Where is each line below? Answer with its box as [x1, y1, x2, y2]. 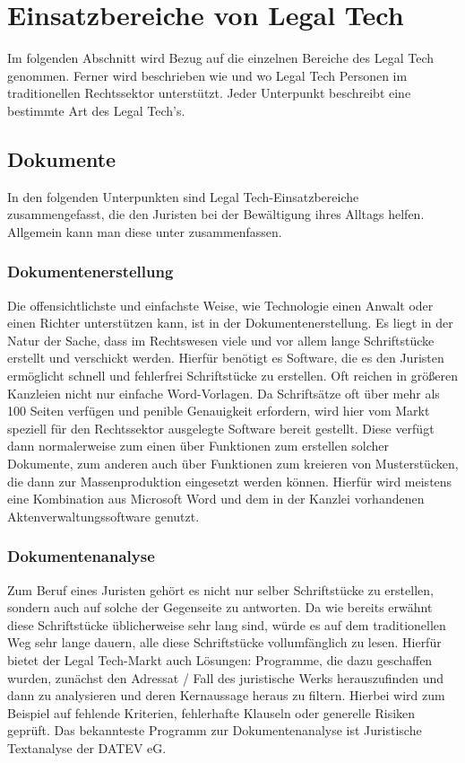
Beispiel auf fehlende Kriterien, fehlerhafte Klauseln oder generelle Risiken [7, 703, 416, 722]
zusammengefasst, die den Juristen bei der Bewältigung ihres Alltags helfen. [7, 205, 425, 224]
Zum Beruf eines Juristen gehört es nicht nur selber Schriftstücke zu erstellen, [7, 580, 434, 599]
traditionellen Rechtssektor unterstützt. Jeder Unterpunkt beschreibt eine [7, 83, 411, 102]
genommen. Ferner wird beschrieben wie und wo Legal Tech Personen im [7, 66, 408, 84]
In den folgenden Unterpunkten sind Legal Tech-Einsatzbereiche [7, 187, 359, 206]
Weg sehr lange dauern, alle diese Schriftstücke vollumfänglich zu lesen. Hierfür [7, 633, 442, 652]
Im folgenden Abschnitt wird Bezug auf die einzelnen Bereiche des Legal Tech [7, 48, 434, 67]
